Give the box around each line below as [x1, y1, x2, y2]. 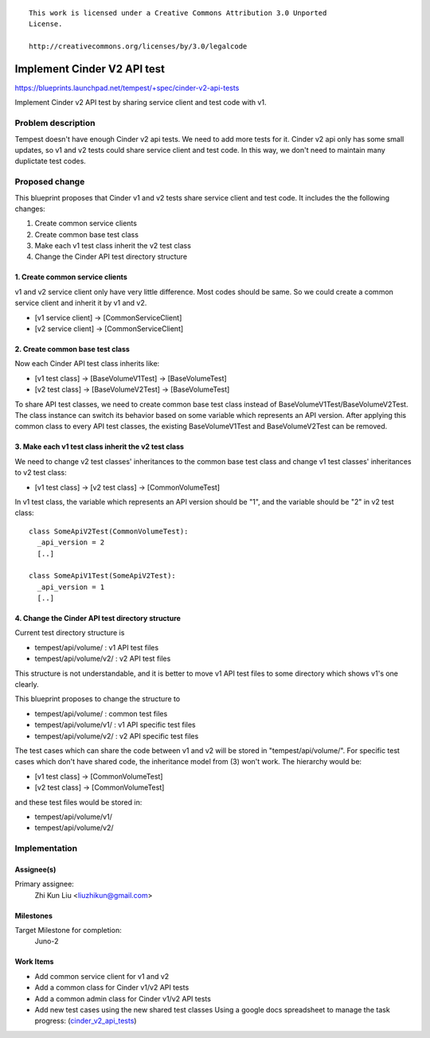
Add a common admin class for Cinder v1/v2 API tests [34, 993, 211, 1003]
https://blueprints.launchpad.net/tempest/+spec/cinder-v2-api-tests [14, 84, 240, 93]
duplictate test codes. [14, 156, 87, 166]
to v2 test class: [14, 468, 67, 478]
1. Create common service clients [14, 272, 127, 282]
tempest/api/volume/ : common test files [34, 708, 168, 718]
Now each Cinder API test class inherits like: [14, 359, 160, 369]
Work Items [14, 957, 54, 966]
